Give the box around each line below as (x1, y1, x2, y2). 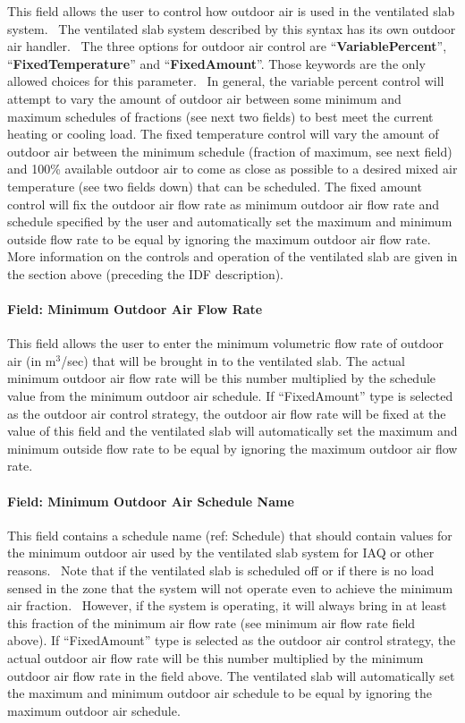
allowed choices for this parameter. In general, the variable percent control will (7, 72, 444, 90)
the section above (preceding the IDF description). (7, 264, 284, 283)
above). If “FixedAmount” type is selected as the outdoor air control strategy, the (7, 631, 456, 650)
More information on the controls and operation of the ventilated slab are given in (7, 247, 458, 266)
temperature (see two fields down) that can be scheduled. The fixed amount (7, 176, 422, 195)
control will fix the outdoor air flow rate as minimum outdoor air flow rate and (7, 194, 439, 213)
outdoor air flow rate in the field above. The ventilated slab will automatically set (7, 666, 455, 685)
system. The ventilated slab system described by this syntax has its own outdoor (7, 19, 456, 38)
